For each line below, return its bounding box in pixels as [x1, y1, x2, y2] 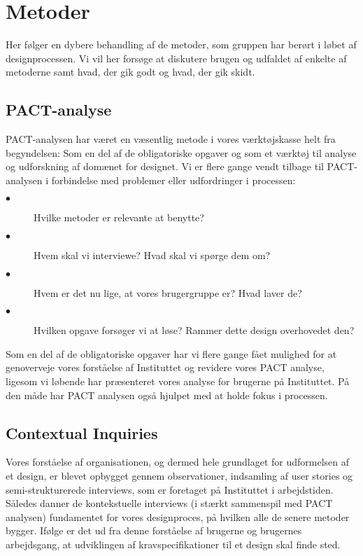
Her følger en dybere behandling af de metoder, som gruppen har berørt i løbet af [6, 37, 357, 52]
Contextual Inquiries [6, 422, 158, 443]
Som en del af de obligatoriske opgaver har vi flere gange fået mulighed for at [6, 346, 337, 361]
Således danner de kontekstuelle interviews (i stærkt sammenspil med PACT [6, 496, 333, 510]
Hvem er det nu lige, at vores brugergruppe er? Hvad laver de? [34, 285, 302, 300]
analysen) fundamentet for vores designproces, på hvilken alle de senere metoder [6, 509, 350, 524]
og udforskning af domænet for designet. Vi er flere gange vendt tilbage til [6, 159, 324, 174]
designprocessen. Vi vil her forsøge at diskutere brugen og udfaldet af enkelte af [6, 50, 347, 65]
